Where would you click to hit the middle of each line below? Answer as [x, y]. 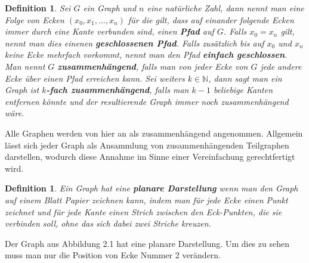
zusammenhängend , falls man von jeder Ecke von [153, 66]
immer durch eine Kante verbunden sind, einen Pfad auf [109, 31]
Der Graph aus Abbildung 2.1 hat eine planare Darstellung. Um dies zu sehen [147, 243]
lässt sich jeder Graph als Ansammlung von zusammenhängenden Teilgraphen [147, 145]
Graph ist [22, 90]
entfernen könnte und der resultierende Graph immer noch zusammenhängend [147, 101]
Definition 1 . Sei [38, 8]
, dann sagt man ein [245, 78]
